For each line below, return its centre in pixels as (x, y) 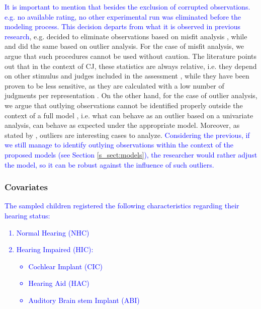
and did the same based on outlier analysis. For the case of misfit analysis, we (124, 46)
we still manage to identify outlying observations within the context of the (119, 145)
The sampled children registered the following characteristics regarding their (122, 206)
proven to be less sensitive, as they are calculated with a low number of (114, 85)
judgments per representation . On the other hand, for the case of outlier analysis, (131, 95)
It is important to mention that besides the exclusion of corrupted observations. (127, 7)
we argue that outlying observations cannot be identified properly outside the (124, 105)
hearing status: (27, 215)
